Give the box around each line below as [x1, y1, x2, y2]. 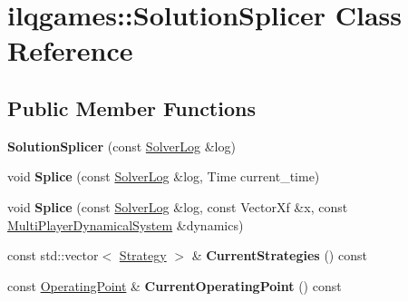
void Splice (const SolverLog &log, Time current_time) [7, 167, 320, 186]
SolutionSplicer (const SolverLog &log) [7, 136, 236, 155]
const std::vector [7, 246, 99, 265]
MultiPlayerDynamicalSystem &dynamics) [7, 215, 244, 234]
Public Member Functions [7, 93, 256, 122]
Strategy [119, 246, 167, 265]
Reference [7, 32, 133, 69]
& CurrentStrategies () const [191, 246, 367, 265]
